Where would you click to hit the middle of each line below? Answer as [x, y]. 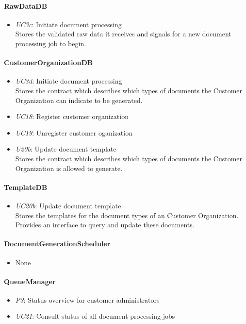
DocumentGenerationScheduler [57, 244]
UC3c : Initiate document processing [68, 24]
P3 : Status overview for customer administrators [87, 299]
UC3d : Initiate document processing [69, 81]
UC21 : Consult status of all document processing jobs [95, 316]
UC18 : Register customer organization [72, 116]
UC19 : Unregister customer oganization [74, 132]
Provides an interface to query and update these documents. [105, 225]
